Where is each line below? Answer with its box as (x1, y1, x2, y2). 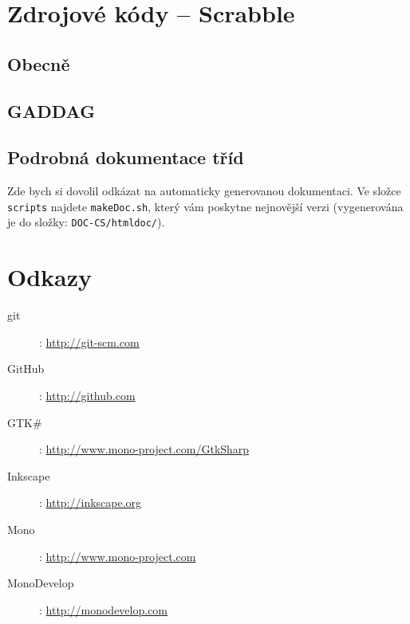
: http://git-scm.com (39, 333, 140, 350)
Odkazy (7, 261, 93, 293)
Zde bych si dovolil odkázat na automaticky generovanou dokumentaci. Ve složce (7, 182, 401, 199)
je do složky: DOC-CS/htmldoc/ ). (7, 214, 165, 230)
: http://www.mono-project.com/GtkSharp (39, 441, 250, 457)
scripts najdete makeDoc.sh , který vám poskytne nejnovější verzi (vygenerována (7, 198, 404, 214)
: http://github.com (39, 387, 136, 403)
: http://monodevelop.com (39, 601, 168, 618)
